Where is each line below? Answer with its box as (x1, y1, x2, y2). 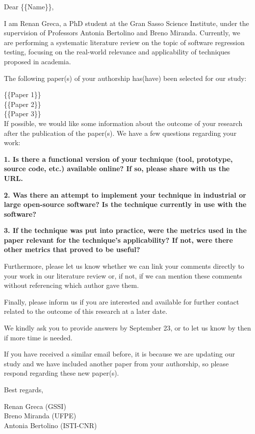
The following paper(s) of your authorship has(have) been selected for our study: (4, 73, 247, 83)
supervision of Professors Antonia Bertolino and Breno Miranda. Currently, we (4, 27, 240, 38)
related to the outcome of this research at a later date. (4, 306, 168, 316)
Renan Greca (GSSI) (4, 401, 66, 411)
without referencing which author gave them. (4, 280, 139, 290)
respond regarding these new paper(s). (4, 368, 119, 378)
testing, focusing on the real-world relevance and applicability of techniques (4, 47, 230, 57)
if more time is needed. (4, 332, 73, 342)
